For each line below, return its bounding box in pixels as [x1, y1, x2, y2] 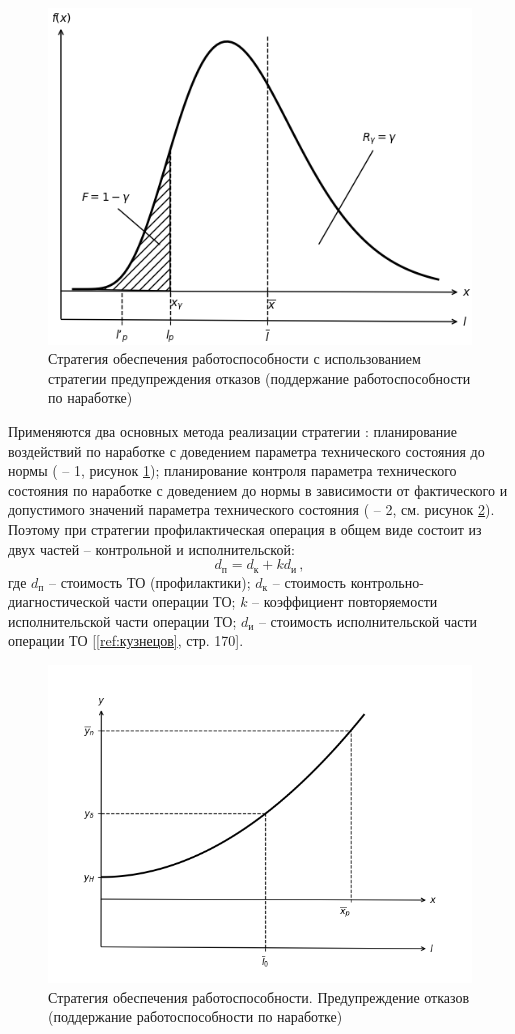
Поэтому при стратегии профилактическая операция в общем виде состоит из [8, 518, 482, 539]
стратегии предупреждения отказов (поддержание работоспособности [48, 367, 471, 388]
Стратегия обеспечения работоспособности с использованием [48, 348, 421, 369]
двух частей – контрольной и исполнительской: [8, 538, 295, 559]
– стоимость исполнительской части [258, 610, 478, 631]
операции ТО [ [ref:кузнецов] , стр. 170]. [8, 630, 244, 651]
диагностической [8, 591, 110, 612]
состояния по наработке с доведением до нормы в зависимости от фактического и [8, 479, 508, 500]
